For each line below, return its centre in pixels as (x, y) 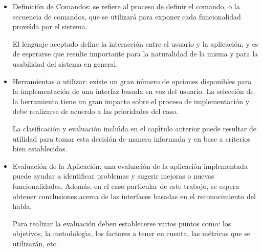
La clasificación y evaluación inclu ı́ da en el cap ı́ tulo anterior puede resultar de (134, 128)
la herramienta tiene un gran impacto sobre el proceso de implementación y (131, 101)
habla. (22, 206)
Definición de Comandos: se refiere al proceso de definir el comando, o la (126, 6)
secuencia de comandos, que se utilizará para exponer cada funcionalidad (127, 16)
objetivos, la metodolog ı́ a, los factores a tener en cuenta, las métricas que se (131, 233)
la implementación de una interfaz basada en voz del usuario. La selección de (133, 91)
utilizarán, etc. (35, 243)
